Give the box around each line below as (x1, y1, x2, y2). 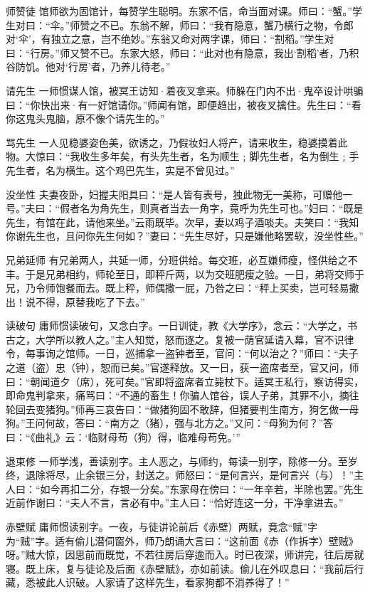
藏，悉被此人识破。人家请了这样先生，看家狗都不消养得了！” (6, 575, 290, 590)
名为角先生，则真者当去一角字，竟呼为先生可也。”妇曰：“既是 (80, 201, 364, 216)
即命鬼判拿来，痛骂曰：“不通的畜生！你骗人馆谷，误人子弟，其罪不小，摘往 (6, 388, 359, 403)
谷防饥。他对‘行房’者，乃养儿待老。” (6, 59, 171, 74)
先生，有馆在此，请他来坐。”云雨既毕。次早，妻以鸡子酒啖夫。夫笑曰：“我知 (6, 214, 359, 229)
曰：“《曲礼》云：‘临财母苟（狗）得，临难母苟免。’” (6, 430, 240, 445)
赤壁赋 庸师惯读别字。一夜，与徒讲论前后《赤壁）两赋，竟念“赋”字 (6, 519, 317, 534)
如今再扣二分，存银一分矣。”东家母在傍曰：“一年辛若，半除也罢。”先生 (40, 481, 364, 496)
